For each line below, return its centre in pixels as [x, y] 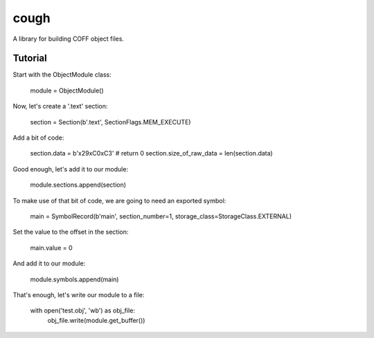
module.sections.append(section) [78, 185]
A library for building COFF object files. [69, 39]
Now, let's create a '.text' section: [60, 106]
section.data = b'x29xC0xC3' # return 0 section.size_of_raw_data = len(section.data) [151, 153]
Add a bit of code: [38, 138]
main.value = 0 [51, 247]
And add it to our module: [49, 263]
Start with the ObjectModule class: [62, 75]
